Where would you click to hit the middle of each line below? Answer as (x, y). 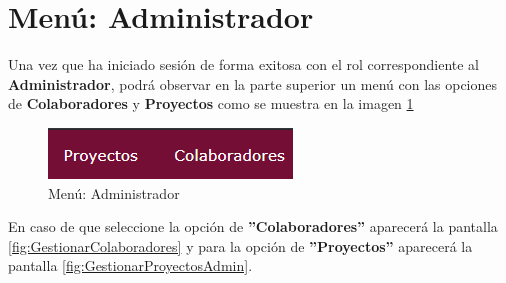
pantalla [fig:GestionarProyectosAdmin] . (130, 265)
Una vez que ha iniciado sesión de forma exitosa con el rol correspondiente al (243, 64)
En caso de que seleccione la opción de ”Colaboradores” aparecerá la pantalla (253, 226)
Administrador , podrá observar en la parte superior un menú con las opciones (253, 83)
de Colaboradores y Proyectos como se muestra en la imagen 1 (211, 103)
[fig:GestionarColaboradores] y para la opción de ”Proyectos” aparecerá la (240, 245)
